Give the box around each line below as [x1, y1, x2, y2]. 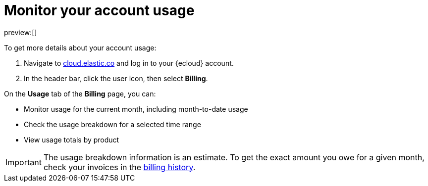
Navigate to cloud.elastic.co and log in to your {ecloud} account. [24, 58, 234, 67]
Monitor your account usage [4, 2, 195, 19]
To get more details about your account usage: [4, 43, 157, 52]
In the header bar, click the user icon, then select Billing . [24, 74, 208, 83]
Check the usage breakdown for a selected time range [24, 120, 201, 129]
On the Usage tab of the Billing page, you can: [4, 89, 156, 98]
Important [5, 157, 42, 167]
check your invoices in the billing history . [43, 162, 196, 172]
